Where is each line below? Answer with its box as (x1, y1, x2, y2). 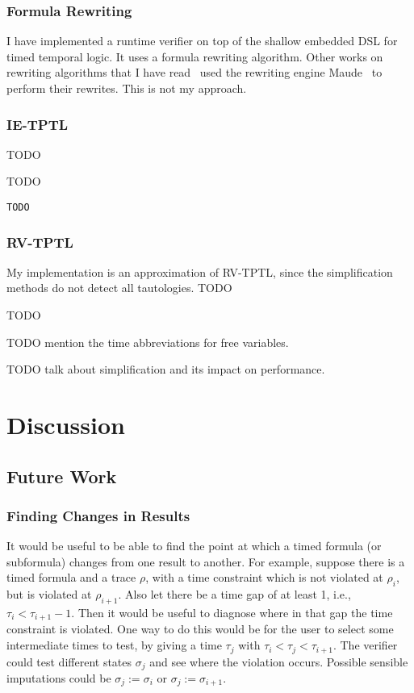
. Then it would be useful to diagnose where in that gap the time (71, 604, 393, 620)
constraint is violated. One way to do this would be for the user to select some (6, 620, 394, 637)
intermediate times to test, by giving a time (6, 637, 222, 653)
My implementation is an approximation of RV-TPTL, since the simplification (6, 263, 393, 280)
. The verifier (332, 637, 398, 653)
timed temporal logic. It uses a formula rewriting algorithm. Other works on (6, 48, 383, 65)
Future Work (6, 463, 117, 488)
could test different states (6, 653, 132, 670)
